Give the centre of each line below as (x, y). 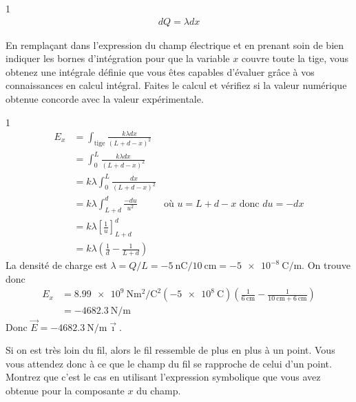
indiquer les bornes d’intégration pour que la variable (118, 58)
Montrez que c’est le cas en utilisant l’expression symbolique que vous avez (163, 377)
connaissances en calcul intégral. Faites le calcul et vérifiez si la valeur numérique (176, 85)
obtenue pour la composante (65, 390)
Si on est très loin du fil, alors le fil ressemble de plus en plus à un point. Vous (170, 350)
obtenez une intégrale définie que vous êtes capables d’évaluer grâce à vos (160, 71)
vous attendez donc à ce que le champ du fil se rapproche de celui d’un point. (169, 363)
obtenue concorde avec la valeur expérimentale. (105, 99)
